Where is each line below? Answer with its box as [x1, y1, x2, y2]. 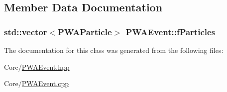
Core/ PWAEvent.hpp [4, 61, 70, 72]
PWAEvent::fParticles [125, 25, 216, 38]
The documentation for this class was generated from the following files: [4, 45, 224, 55]
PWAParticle [58, 25, 112, 38]
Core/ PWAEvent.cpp [4, 78, 69, 89]
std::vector [4, 25, 47, 38]
